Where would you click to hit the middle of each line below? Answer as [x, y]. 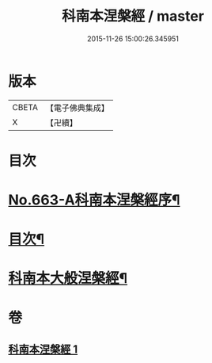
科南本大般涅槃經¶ [68, 279]
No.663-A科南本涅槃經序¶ [94, 200]
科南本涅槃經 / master [133, 16]
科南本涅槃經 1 [43, 350]
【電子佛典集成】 [77, 108]
